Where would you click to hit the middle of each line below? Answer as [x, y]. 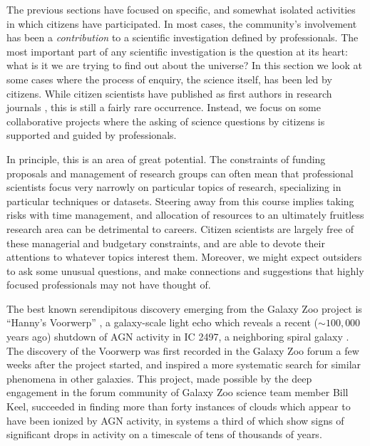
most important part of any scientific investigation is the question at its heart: [177, 51]
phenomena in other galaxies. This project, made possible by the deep [159, 378]
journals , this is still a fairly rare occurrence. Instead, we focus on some [164, 107]
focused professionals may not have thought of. [109, 285]
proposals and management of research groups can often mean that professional [180, 173]
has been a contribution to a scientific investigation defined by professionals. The [183, 37]
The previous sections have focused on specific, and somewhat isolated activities [181, 9]
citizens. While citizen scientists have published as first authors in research [169, 93]
